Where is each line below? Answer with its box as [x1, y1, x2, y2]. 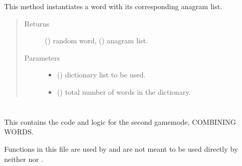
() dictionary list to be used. [57, 69, 146, 80]
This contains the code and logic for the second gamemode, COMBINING [4, 116, 236, 127]
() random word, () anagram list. [45, 35, 148, 46]
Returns [24, 18, 50, 29]
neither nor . [4, 153, 43, 164]
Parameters [24, 52, 60, 63]
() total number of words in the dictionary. [57, 86, 191, 97]
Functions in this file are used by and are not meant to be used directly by [4, 143, 238, 154]
